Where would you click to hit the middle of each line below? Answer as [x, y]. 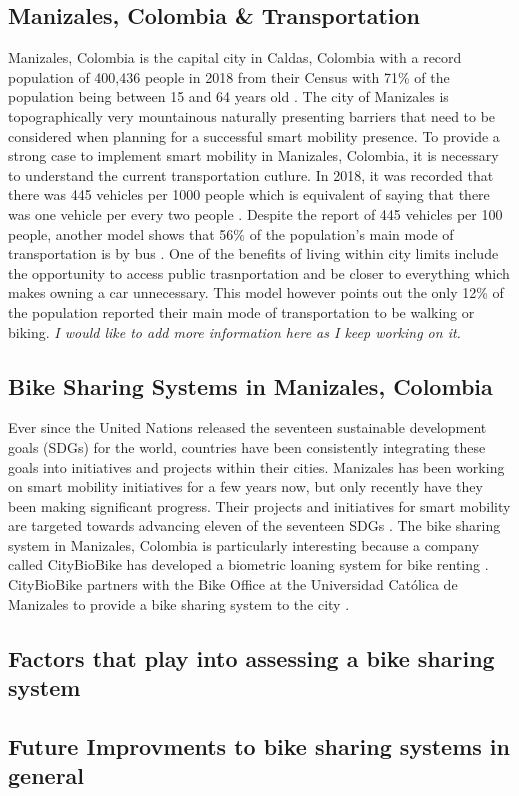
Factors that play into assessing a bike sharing [251, 657]
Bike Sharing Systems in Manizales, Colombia [250, 385]
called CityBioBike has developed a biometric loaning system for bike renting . [248, 564]
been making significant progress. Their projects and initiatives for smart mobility [259, 505]
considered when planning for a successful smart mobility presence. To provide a [254, 135]
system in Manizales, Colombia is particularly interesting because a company [244, 544]
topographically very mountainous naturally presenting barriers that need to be [252, 115]
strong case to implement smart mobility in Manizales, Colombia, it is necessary [253, 155]
